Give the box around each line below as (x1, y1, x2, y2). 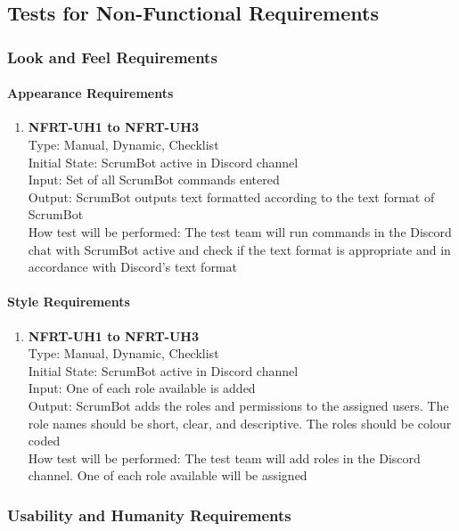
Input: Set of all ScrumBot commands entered (28, 170, 280, 189)
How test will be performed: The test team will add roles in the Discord (28, 448, 421, 467)
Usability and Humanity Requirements (7, 503, 291, 526)
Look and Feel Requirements (7, 45, 217, 68)
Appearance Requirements (7, 84, 174, 102)
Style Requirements (7, 292, 130, 311)
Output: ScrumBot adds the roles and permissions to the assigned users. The (28, 396, 449, 414)
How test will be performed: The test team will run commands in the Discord (28, 222, 452, 241)
